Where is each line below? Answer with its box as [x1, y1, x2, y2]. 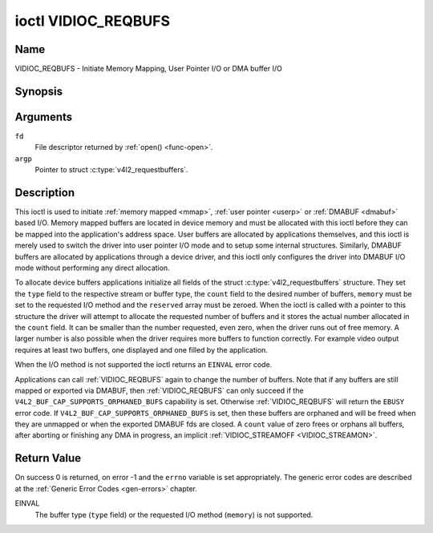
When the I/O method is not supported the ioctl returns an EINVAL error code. [14, 360, 273, 369]
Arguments [14, 110, 73, 123]
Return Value [14, 451, 82, 465]
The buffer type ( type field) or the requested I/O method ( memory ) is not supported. [34, 510, 314, 519]
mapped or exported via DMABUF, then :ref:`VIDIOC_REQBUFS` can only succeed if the [14, 386, 304, 395]
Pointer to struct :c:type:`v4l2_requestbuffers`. [34, 165, 188, 175]
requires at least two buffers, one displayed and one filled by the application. [14, 345, 269, 354]
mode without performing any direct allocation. [14, 263, 170, 273]
